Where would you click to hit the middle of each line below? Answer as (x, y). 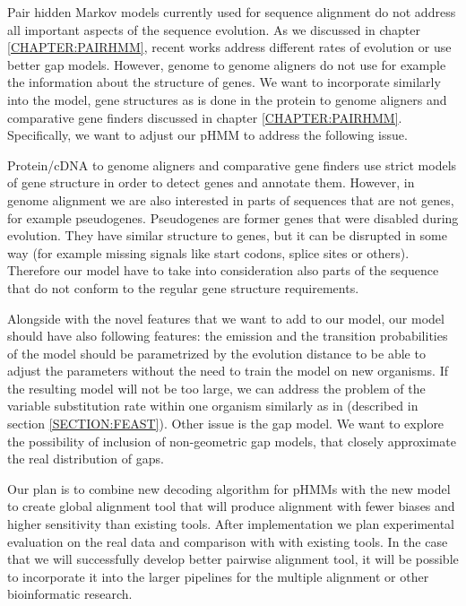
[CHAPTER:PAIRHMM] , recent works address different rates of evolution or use (229, 47)
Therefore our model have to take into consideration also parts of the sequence (223, 270)
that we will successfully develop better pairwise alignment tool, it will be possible (233, 559)
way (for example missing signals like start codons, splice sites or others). (208, 252)
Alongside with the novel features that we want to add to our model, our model (226, 318)
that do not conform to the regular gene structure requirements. (183, 287)
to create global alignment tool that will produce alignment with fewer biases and (231, 506)
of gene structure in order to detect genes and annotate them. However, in (211, 182)
